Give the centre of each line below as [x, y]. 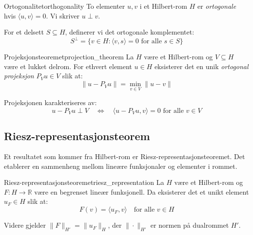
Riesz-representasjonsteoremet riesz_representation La [84, 182]
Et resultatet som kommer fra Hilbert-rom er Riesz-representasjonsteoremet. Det [125, 156]
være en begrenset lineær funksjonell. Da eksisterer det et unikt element [142, 191]
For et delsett [24, 32]
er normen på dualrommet [190, 225]
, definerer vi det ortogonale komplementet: [130, 32]
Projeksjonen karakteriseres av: [50, 102]
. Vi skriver [63, 15]
